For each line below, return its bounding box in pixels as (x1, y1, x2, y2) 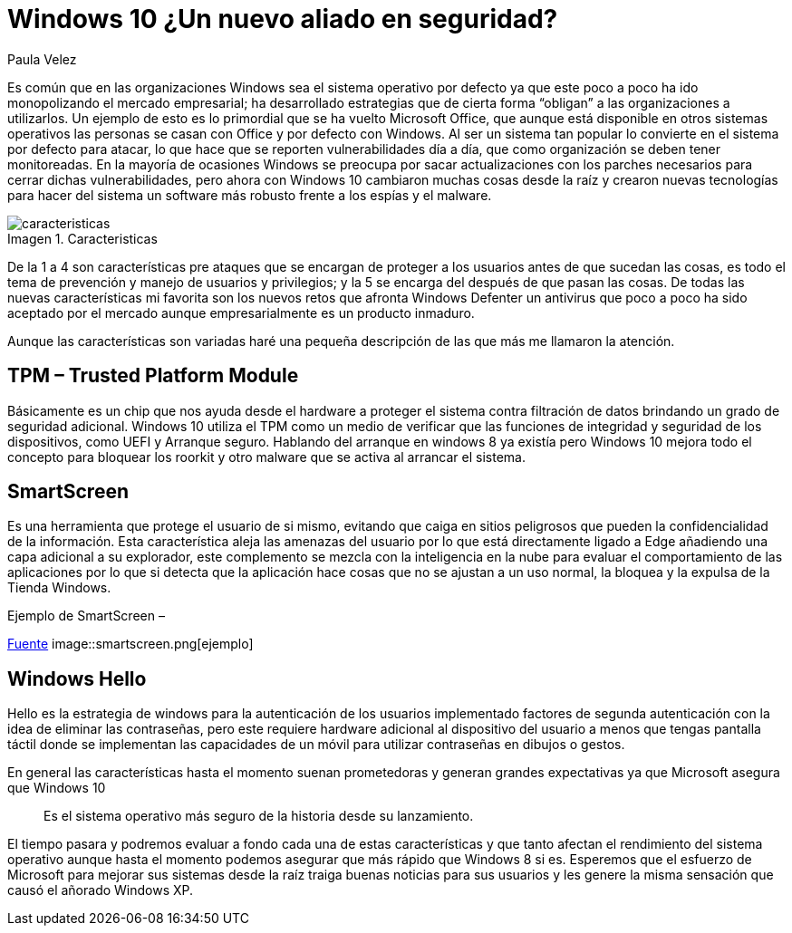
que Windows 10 (7, 780, 106, 796)
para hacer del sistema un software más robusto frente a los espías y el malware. (7, 187, 492, 203)
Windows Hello (7, 667, 147, 690)
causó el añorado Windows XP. (7, 882, 194, 899)
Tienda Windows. (7, 580, 111, 596)
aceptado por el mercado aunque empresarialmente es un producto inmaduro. (7, 304, 475, 321)
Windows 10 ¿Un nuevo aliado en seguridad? (7, 4, 558, 34)
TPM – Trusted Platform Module (7, 364, 299, 388)
